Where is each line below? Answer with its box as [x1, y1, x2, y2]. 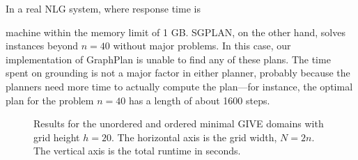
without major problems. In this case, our [113, 38, 291, 53]
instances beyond [6, 38, 78, 53]
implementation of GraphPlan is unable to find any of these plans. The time [6, 51, 331, 66]
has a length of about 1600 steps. [128, 93, 270, 107]
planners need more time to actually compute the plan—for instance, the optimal [6, 79, 353, 93]
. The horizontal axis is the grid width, [111, 129, 277, 144]
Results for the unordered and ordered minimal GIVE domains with [33, 116, 324, 131]
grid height [33, 129, 80, 144]
